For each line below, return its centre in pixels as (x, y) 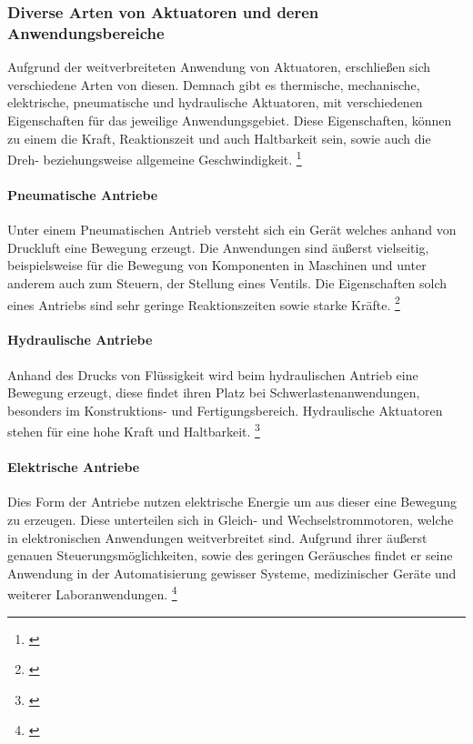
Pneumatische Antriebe (83, 194)
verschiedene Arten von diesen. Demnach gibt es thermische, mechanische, (214, 84)
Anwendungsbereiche (86, 32)
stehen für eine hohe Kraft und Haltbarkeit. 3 (134, 430)
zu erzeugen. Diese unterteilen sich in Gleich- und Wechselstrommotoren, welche (231, 519)
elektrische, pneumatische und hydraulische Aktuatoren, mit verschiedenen (215, 102)
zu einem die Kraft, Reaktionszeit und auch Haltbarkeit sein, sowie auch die (219, 138)
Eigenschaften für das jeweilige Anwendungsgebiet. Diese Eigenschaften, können (230, 120)
